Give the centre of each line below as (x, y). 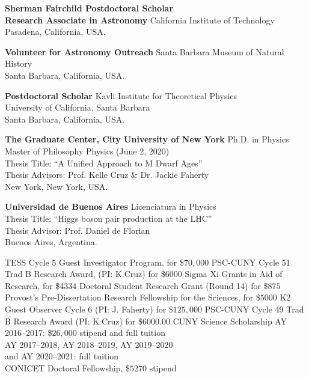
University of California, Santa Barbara (78, 107)
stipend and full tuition (122, 333)
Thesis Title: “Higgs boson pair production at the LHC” (109, 218)
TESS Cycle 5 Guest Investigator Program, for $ (94, 262)
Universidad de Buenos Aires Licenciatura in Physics (111, 206)
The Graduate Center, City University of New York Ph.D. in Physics (147, 139)
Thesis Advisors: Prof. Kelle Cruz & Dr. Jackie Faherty (107, 175)
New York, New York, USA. (57, 186)
